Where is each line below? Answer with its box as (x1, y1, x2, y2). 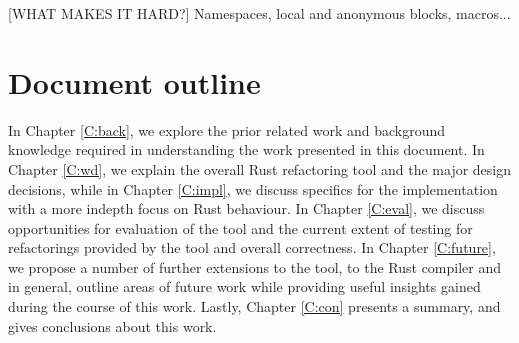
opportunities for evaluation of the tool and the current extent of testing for (8, 217, 473, 238)
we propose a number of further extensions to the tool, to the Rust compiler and (8, 256, 502, 277)
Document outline (8, 61, 261, 102)
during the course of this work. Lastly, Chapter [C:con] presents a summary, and (8, 296, 501, 317)
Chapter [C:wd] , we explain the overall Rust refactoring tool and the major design (8, 158, 512, 179)
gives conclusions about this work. (8, 315, 217, 336)
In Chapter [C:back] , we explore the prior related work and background (8, 119, 446, 140)
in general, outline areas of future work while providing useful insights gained (8, 276, 481, 297)
